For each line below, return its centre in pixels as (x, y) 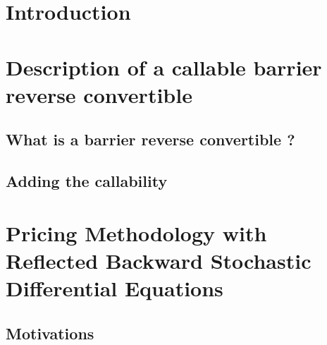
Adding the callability (87, 181)
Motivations (50, 333)
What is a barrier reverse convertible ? (150, 139)
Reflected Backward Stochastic (159, 260)
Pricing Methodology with (136, 232)
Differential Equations (115, 288)
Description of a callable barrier (164, 67)
